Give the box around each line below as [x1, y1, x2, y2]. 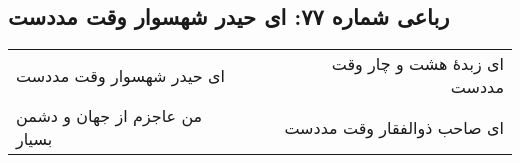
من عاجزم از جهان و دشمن [16, 104, 203, 128]
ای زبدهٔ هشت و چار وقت [331, 52, 504, 76]
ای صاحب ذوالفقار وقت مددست [284, 115, 504, 139]
